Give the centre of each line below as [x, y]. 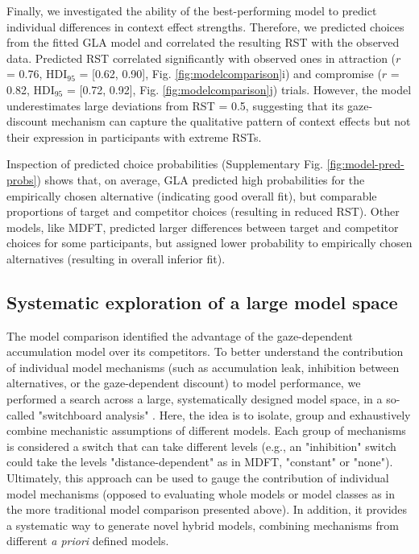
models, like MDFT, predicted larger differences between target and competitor [203, 227]
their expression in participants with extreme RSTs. [134, 136]
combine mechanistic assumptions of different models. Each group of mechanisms [206, 430]
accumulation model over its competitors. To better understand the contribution [205, 351]
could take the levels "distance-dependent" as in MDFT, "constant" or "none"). [200, 462]
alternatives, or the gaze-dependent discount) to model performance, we [184, 383]
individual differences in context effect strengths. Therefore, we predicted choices [205, 26]
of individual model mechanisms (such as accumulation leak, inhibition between [203, 367]
